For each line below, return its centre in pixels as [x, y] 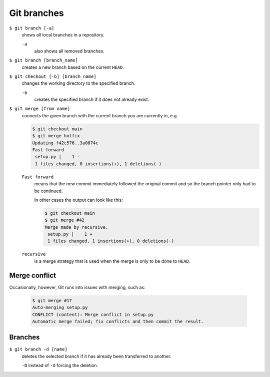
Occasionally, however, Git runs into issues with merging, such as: [77, 287]
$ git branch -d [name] [38, 349]
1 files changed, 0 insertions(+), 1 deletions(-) [98, 164]
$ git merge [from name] [39, 109]
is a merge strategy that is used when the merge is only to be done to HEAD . [112, 261]
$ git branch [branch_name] [44, 60]
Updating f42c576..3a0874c [65, 143]
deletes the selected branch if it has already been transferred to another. [96, 356]
